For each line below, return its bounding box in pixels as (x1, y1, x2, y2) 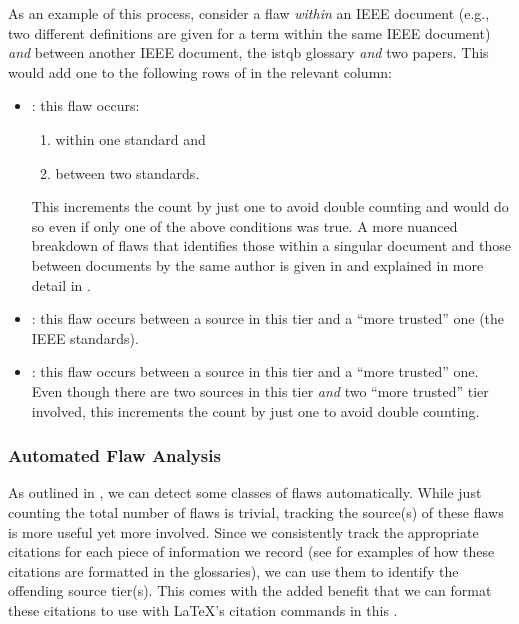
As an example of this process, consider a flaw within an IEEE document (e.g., (8, 3, 490, 23)
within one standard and (55, 128, 206, 149)
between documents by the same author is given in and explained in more (31, 254, 484, 275)
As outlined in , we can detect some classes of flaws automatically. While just (8, 482, 482, 503)
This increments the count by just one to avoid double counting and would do (31, 196, 509, 217)
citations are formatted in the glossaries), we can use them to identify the (8, 560, 459, 581)
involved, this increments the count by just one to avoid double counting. (31, 400, 480, 421)
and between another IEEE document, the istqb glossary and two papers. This (8, 42, 489, 63)
